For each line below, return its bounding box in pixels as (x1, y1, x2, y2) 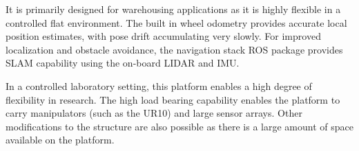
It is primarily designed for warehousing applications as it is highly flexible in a (6, 2, 341, 16)
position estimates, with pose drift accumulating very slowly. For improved (6, 29, 321, 43)
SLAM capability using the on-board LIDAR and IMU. (6, 56, 240, 70)
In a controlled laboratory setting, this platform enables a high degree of (6, 78, 312, 93)
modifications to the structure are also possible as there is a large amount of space (6, 119, 353, 133)
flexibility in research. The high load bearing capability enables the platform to (6, 92, 340, 106)
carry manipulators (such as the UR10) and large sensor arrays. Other (6, 106, 302, 120)
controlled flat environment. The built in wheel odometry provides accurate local (6, 15, 347, 30)
